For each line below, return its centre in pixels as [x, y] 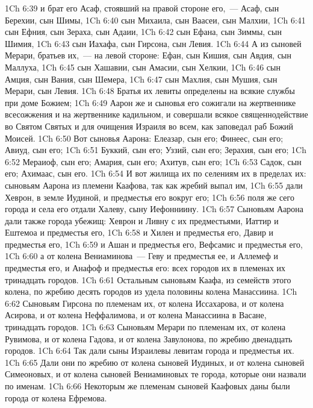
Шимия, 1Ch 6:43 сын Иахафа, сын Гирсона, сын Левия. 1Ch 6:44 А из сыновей [153, 43]
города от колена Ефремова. [56, 397]
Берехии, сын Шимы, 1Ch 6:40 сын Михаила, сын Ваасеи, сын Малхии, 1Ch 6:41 [155, 20]
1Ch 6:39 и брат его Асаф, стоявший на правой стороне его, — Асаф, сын [142, 8]
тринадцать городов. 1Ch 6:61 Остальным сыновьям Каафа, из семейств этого [148, 279]
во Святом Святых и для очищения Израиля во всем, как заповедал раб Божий [149, 126]
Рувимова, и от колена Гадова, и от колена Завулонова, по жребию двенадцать [149, 338]
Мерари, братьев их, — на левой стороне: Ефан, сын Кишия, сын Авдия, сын [148, 55]
